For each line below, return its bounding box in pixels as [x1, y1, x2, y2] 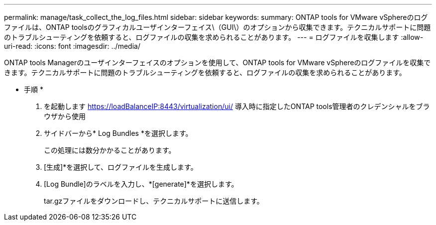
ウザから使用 [44, 112, 86, 120]
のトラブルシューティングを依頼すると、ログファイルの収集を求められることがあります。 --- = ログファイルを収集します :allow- [4, 33, 424, 41]
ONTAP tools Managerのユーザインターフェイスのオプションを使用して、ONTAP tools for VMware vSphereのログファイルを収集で [4, 58, 431, 67]
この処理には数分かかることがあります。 [44, 146, 176, 154]
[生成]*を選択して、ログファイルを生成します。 [44, 163, 198, 171]
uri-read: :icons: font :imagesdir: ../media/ [4, 42, 140, 50]
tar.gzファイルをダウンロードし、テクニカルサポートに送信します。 [44, 197, 264, 205]
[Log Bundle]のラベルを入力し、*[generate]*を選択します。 [44, 180, 238, 188]
